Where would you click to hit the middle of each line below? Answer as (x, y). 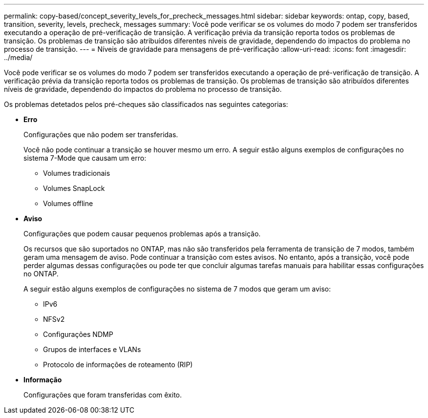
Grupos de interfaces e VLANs (92, 349)
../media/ (18, 57)
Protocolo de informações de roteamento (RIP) (118, 365)
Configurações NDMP (78, 334)
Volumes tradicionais (77, 173)
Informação (43, 380)
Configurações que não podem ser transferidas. (101, 135)
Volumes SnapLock (74, 188)
